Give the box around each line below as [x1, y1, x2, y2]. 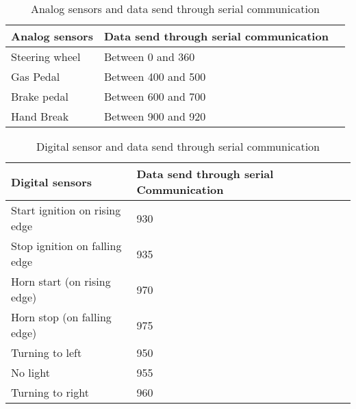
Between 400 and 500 [103, 69, 206, 84]
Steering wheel [11, 49, 81, 64]
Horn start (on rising [11, 273, 111, 289]
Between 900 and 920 [103, 108, 206, 124]
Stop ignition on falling [11, 238, 122, 253]
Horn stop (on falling [11, 309, 112, 325]
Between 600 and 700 [103, 88, 206, 104]
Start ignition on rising [11, 202, 121, 218]
